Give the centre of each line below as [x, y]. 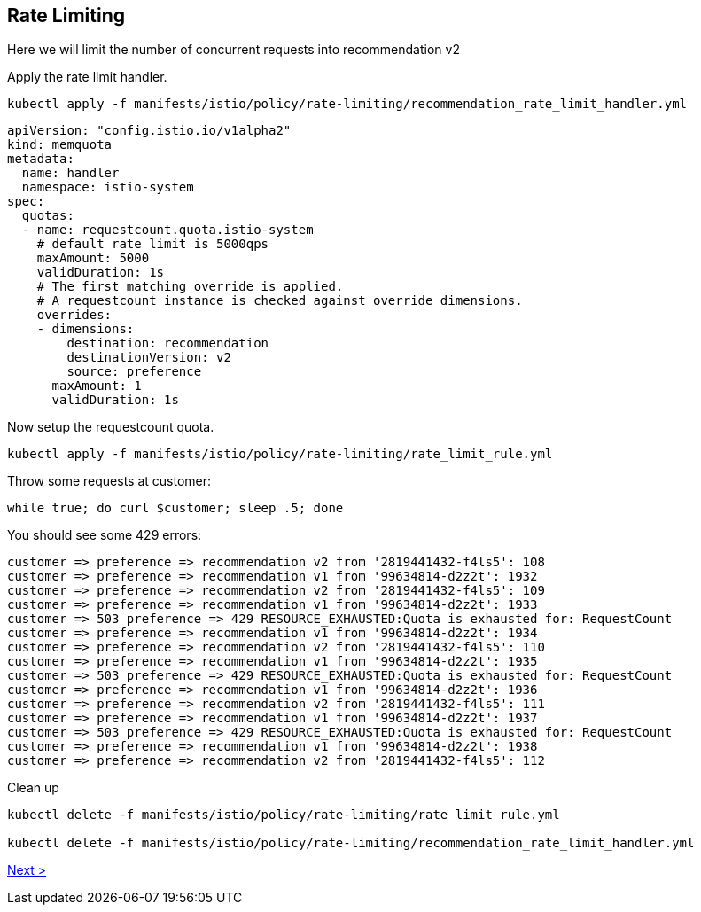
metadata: [41, 159]
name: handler [70, 173]
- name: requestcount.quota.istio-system [167, 230]
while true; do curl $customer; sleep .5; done [175, 508]
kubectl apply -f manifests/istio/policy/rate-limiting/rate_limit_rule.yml [280, 454]
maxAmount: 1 [97, 386]
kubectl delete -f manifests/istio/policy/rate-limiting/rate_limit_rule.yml [284, 815]
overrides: [74, 315]
